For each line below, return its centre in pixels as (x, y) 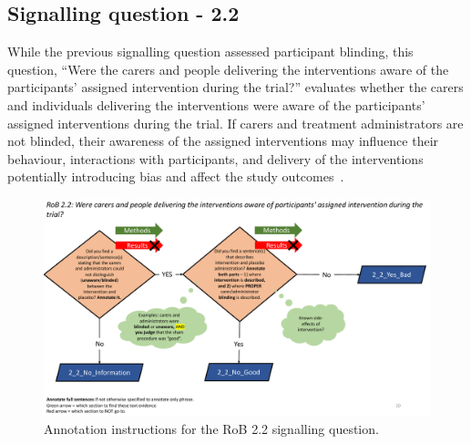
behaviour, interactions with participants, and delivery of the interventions (215, 158)
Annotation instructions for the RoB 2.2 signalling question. (211, 429)
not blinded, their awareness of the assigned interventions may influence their (223, 141)
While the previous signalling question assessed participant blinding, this (210, 52)
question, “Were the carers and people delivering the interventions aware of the (228, 69)
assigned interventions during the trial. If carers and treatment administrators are (235, 123)
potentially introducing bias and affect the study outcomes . (176, 176)
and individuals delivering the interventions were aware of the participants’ (216, 104)
